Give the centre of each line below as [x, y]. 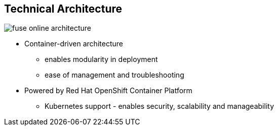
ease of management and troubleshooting [114, 75]
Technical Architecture [63, 9]
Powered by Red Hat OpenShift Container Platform [108, 91]
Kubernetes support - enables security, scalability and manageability [159, 106]
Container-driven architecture [74, 44]
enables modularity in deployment [101, 59]
